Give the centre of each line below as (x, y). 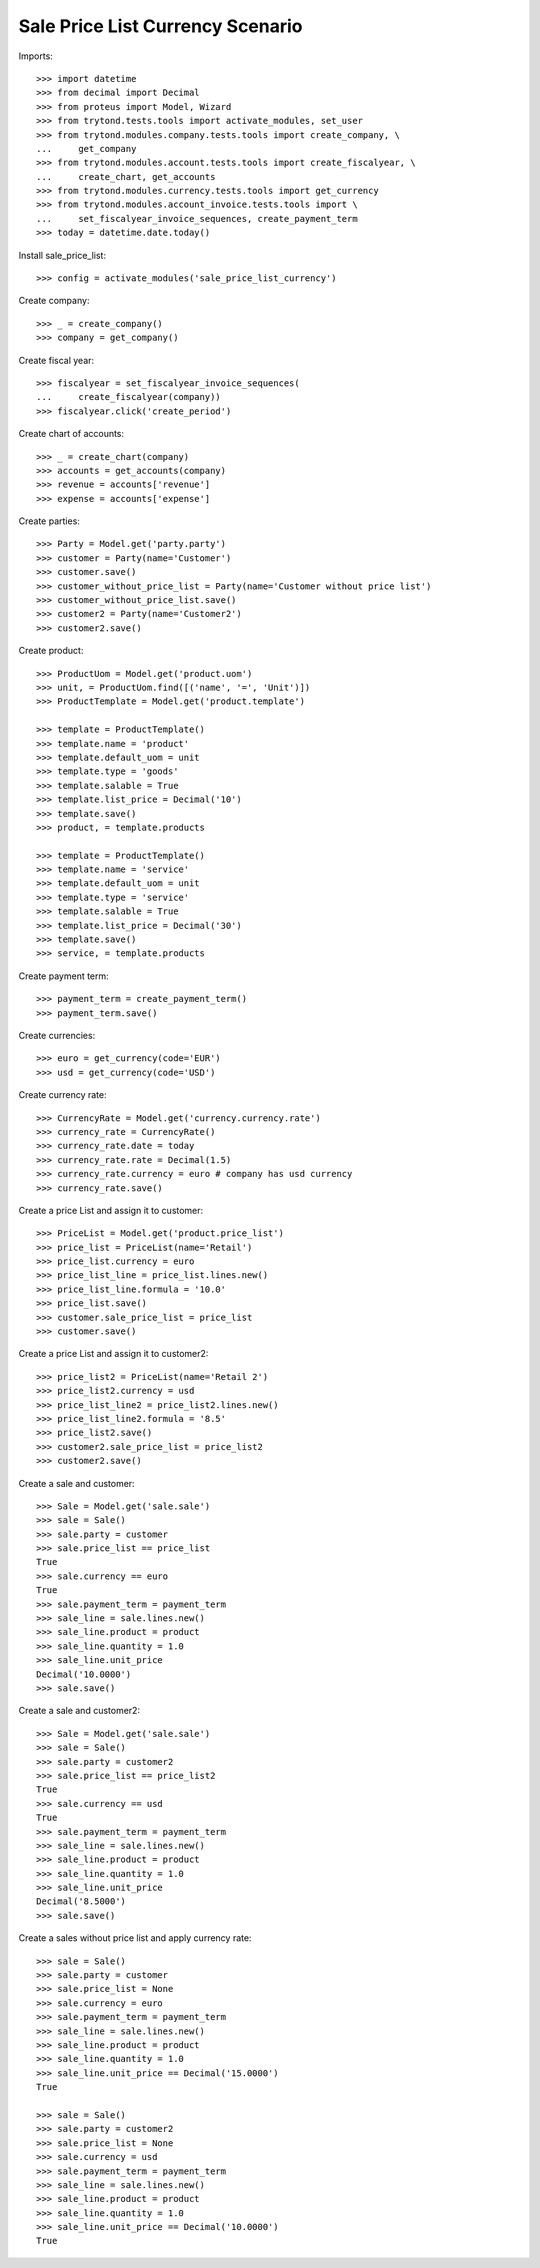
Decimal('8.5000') (81, 1901)
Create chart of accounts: (71, 434)
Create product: (51, 651)
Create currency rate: (62, 1095)
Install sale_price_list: (62, 255)
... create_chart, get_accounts (126, 176)
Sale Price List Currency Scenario (161, 26)
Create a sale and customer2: (79, 1711)
